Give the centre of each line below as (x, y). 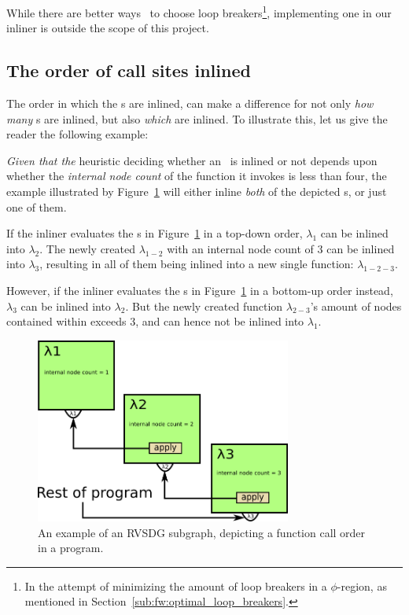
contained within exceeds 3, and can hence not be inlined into (155, 321)
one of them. (37, 206)
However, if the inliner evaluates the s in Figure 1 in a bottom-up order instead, (200, 290)
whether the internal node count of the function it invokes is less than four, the (197, 176)
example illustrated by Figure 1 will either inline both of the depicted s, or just (197, 191)
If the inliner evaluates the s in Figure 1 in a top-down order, (155, 233)
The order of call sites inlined (129, 70)
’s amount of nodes (356, 306)
